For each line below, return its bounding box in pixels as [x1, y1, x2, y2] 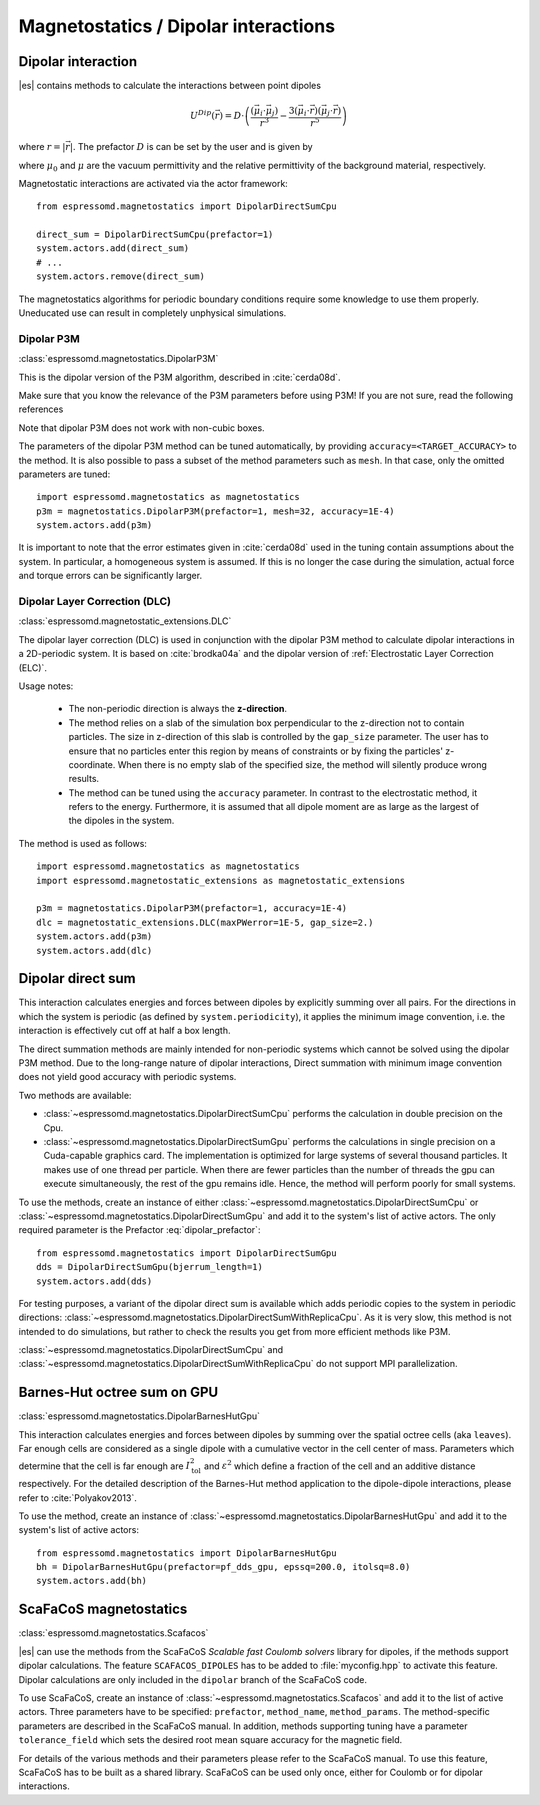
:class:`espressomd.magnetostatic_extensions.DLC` [18, 615, 232, 627]
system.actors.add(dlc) [36, 945, 153, 956]
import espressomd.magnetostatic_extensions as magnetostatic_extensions [36, 875, 406, 886]
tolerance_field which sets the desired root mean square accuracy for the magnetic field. [18, 1734, 403, 1746]
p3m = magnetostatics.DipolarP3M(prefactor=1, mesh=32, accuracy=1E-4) [36, 505, 395, 517]
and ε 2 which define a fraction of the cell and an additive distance [203, 1458, 476, 1472]
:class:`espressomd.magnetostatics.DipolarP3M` [18, 353, 219, 365]
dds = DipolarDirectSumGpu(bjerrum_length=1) [36, 1261, 264, 1273]
